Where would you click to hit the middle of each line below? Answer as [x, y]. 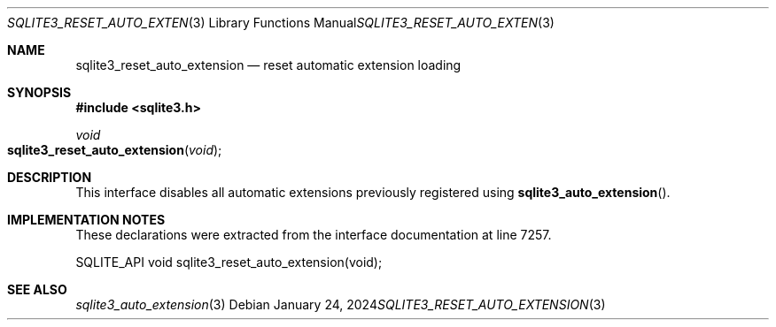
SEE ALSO [37, 289]
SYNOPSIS [39, 92]
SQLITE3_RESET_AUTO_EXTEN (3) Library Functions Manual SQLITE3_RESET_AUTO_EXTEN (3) [281, 23]
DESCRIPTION [50, 177]
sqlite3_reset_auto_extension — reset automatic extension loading [268, 65]
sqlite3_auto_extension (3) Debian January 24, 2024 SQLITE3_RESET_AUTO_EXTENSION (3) [341, 304]
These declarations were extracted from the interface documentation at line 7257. [314, 235]
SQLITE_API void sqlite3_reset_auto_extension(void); [229, 262]
